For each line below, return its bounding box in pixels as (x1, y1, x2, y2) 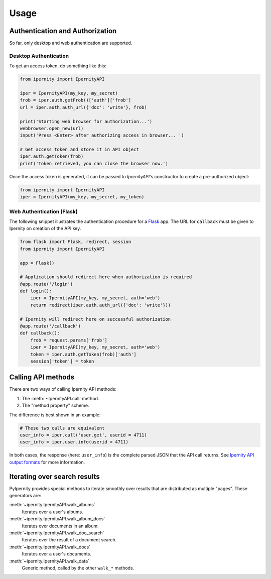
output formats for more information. (9, 459, 85, 465)
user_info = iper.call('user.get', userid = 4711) (20, 432, 148, 438)
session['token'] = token (30, 358, 94, 364)
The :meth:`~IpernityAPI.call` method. (22, 395, 99, 401)
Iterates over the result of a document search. (22, 537, 117, 543)
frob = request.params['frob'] (30, 337, 107, 343)
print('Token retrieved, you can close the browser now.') (20, 161, 168, 166)
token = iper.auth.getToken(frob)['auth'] (30, 352, 137, 357)
